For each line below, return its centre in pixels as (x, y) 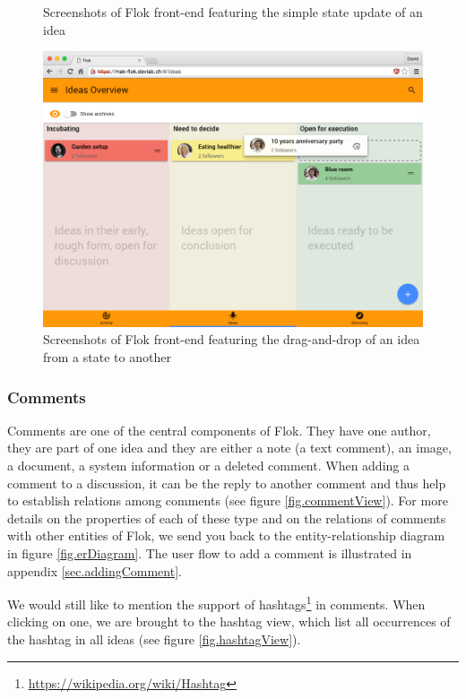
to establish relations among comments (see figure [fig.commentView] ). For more (228, 501)
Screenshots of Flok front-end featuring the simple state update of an (233, 12)
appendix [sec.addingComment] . (95, 570)
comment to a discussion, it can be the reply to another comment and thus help (227, 483)
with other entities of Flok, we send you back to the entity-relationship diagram (226, 535)
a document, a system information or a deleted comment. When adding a (208, 466)
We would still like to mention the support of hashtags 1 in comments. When (216, 603)
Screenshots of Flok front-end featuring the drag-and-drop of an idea (232, 339)
